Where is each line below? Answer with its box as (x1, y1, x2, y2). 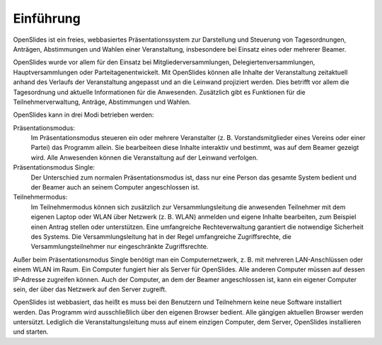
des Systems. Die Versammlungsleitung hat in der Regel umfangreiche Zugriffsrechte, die (30, 232, 291, 240)
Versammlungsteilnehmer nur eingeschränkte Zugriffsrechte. (30, 242, 209, 251)
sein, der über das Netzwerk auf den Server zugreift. (13, 285, 167, 293)
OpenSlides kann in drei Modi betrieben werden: (13, 110, 154, 119)
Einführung (13, 11, 81, 26)
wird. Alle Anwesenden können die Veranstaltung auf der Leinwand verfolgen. (30, 153, 258, 162)
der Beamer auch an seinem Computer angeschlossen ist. (30, 183, 200, 192)
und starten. (13, 327, 49, 336)
